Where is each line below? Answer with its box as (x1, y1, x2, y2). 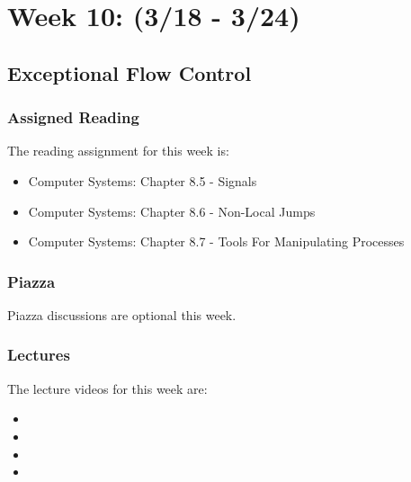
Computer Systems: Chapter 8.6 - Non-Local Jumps (28, 201, 316, 220)
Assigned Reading (7, 106, 139, 129)
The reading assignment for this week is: (7, 141, 229, 160)
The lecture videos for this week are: (7, 379, 208, 397)
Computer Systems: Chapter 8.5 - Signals (28, 171, 257, 190)
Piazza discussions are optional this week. (7, 305, 237, 324)
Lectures (7, 344, 70, 366)
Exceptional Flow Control (7, 58, 252, 86)
